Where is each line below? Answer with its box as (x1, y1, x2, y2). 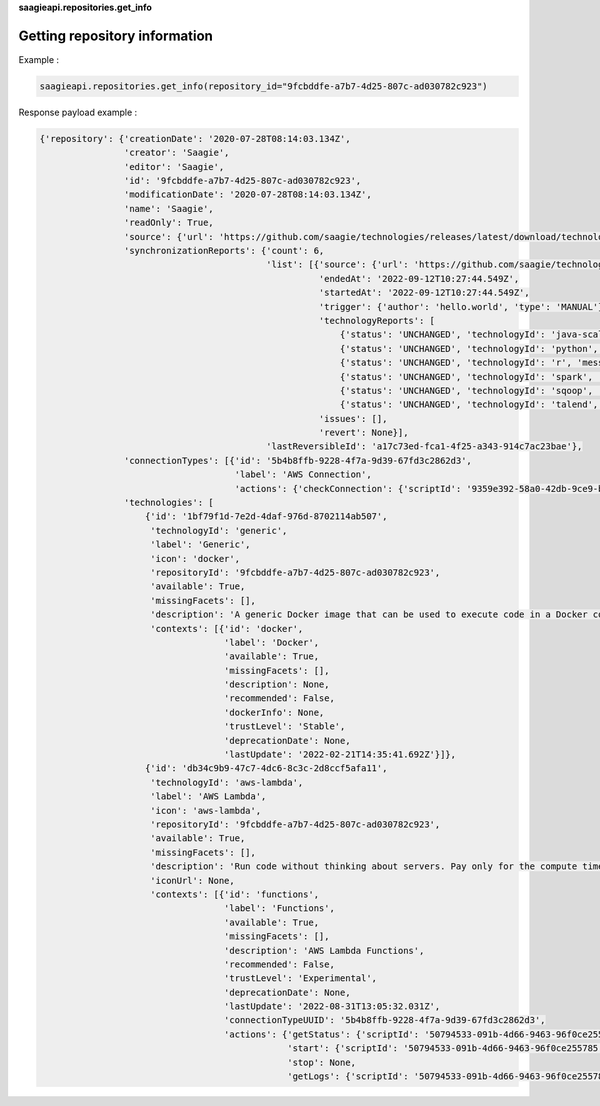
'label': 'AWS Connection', (234, 469, 372, 480)
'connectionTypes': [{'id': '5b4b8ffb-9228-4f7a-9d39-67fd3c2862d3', (123, 455, 472, 466)
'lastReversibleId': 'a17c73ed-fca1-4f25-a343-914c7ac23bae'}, (266, 441, 583, 452)
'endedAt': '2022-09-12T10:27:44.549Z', (318, 273, 520, 284)
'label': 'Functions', (223, 903, 335, 914)
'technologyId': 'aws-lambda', (150, 776, 304, 788)
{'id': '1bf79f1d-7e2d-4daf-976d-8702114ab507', (145, 511, 388, 522)
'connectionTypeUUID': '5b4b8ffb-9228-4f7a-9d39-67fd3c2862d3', (223, 1015, 546, 1026)
